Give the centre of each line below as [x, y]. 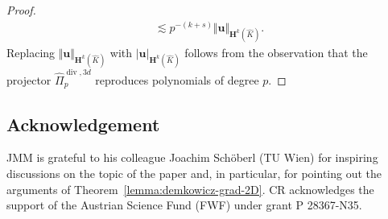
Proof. [21, 10]
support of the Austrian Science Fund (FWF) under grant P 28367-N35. [184, 205]
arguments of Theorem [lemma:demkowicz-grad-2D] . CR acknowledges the [190, 189]
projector [29, 79]
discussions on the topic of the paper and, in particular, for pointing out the [194, 173]
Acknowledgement [83, 124]
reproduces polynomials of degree [177, 79]
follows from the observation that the [276, 52]
